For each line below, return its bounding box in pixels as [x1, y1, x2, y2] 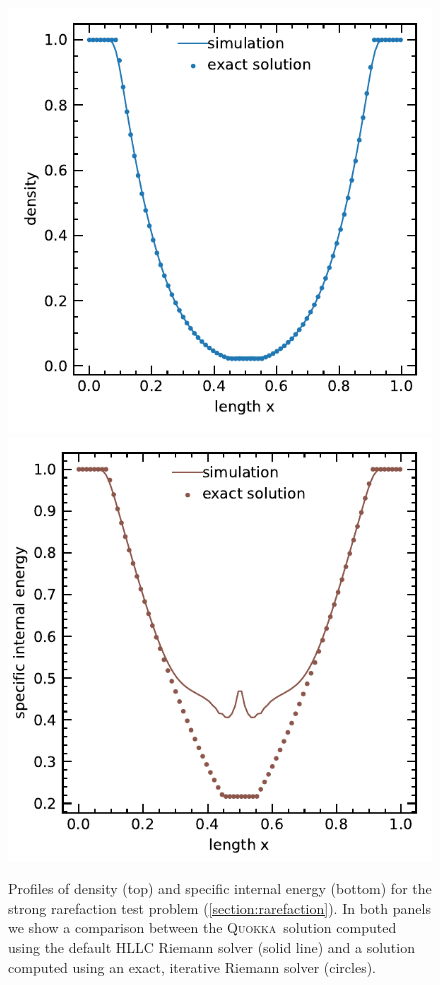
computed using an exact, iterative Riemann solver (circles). [8, 956, 377, 977]
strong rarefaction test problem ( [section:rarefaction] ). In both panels [8, 897, 431, 918]
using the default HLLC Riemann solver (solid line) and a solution [8, 936, 415, 957]
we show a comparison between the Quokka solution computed [8, 917, 397, 938]
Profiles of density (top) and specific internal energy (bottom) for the [8, 878, 432, 899]
